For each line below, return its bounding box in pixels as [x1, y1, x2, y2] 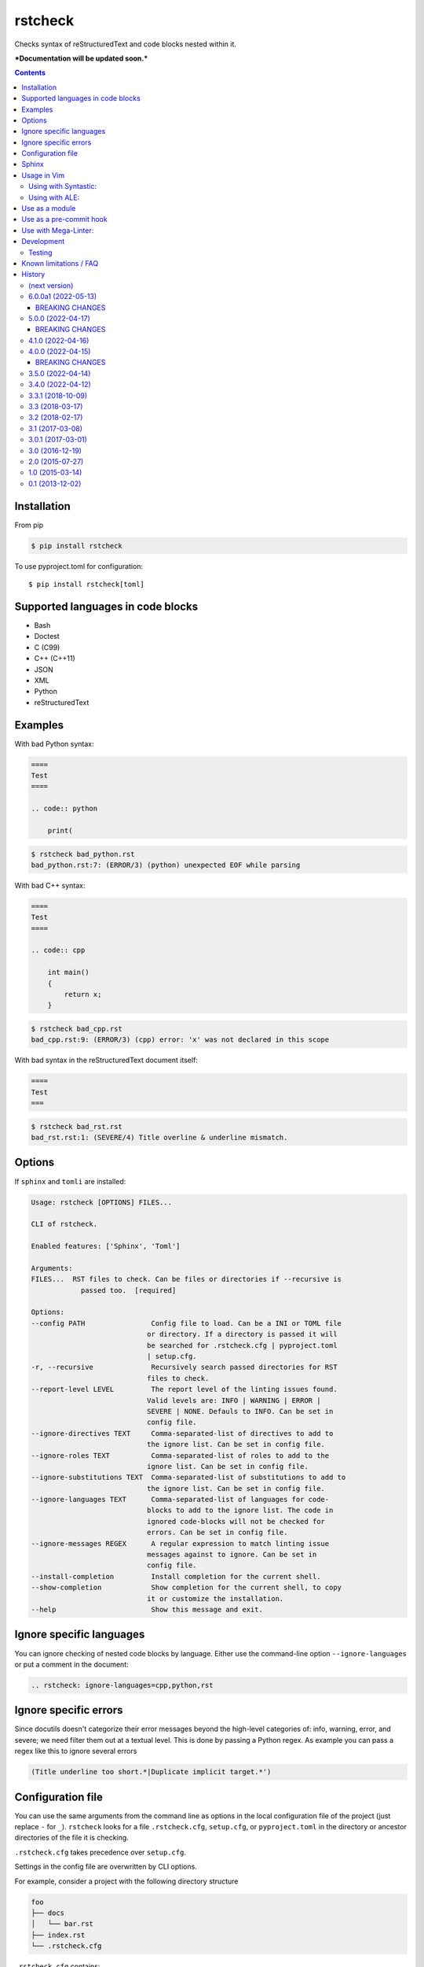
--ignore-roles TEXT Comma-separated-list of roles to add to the [31, 1451, 330, 1460]
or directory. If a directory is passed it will [146, 1330, 338, 1339]
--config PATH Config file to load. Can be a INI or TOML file [31, 1319, 342, 1327]
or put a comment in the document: [14, 1659, 129, 1669]
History [21, 270, 46, 279]
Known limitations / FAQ [21, 258, 99, 268]
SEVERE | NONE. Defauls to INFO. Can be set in [146, 1407, 334, 1415]
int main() [47, 968, 90, 977]
